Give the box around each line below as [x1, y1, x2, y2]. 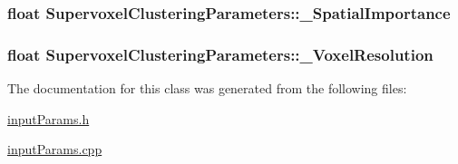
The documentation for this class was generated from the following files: [7, 79, 407, 98]
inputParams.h [7, 109, 90, 128]
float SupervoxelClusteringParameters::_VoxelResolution [7, 43, 434, 65]
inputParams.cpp [7, 140, 102, 159]
